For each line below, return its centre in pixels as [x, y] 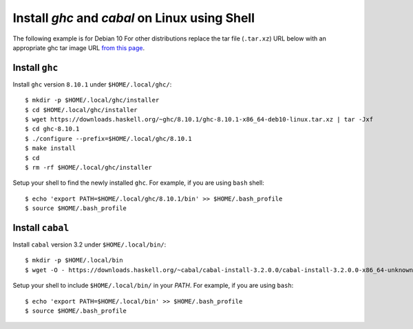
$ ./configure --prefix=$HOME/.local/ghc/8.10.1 [108, 138]
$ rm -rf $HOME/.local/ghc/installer [89, 167]
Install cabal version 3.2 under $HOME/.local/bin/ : [89, 245]
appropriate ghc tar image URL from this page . [78, 47]
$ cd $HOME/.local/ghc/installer [81, 110]
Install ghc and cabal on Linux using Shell [134, 18]
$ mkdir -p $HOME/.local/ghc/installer [92, 100]
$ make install [51, 148]
